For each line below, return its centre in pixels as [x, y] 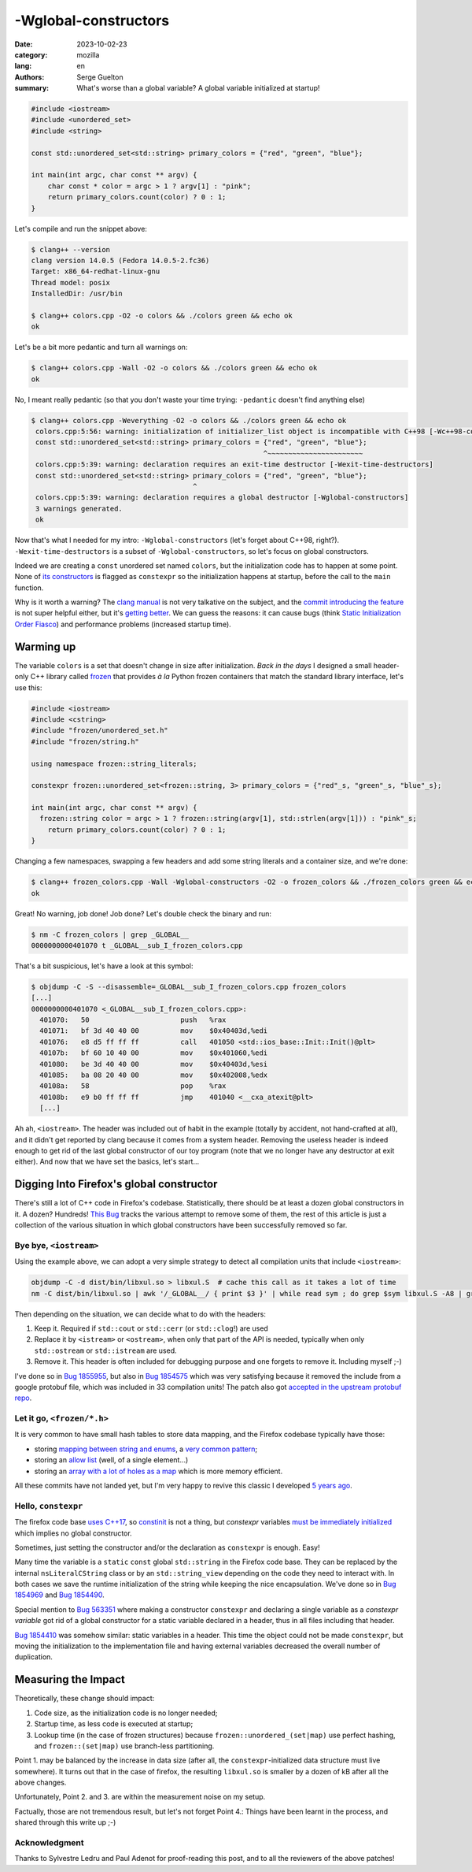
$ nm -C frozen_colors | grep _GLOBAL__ [110, 934]
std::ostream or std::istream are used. [105, 1350]
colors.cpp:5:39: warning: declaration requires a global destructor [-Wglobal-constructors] [222, 498]
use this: [28, 687]
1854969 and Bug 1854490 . [60, 1595]
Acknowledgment [49, 1843]
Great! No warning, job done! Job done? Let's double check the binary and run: [143, 913]
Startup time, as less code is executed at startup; [114, 1724]
